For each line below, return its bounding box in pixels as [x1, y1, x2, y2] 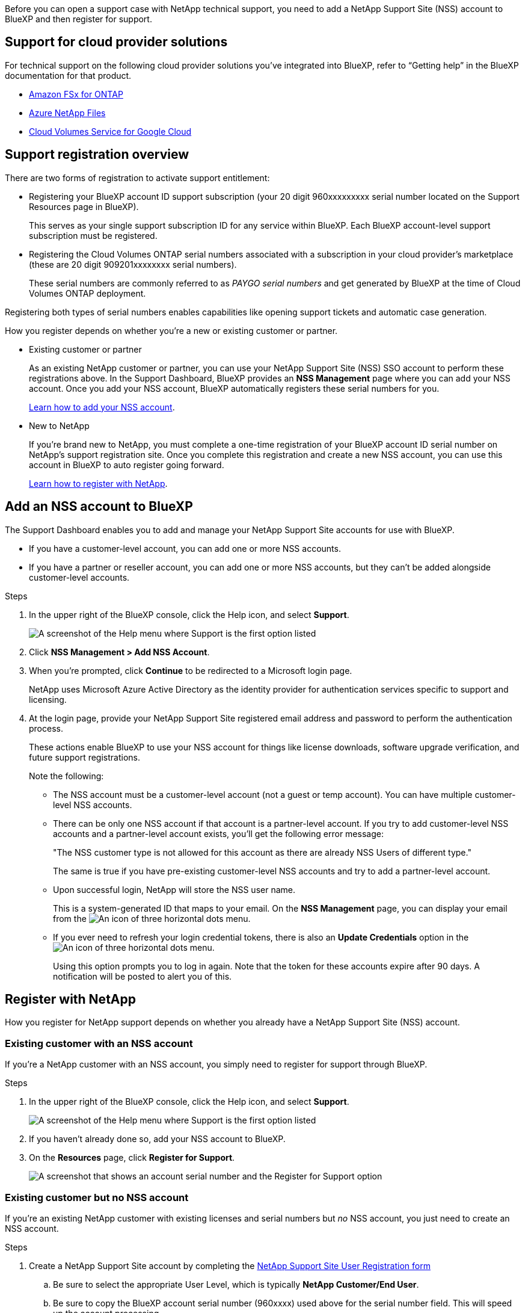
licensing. [29, 694, 67, 705]
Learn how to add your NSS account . [29, 401, 175, 412]
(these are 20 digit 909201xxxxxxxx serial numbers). [29, 259, 237, 270]
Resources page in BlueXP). [29, 201, 139, 212]
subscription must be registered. [29, 230, 158, 241]
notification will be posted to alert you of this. [53, 971, 232, 981]
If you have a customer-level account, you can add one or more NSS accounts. [29, 543, 341, 554]
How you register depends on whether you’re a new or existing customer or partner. [5, 325, 338, 336]
